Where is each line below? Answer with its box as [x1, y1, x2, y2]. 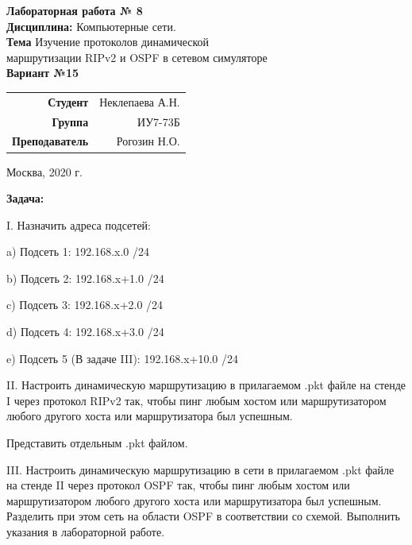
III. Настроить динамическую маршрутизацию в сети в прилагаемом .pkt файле [6, 461, 395, 477]
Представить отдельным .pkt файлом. [6, 435, 188, 451]
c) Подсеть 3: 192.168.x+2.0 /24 [6, 296, 164, 313]
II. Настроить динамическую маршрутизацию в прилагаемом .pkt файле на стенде [6, 377, 406, 393]
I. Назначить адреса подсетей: [6, 216, 151, 233]
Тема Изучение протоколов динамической [6, 33, 210, 50]
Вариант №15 [6, 64, 79, 81]
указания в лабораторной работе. [6, 524, 165, 539]
